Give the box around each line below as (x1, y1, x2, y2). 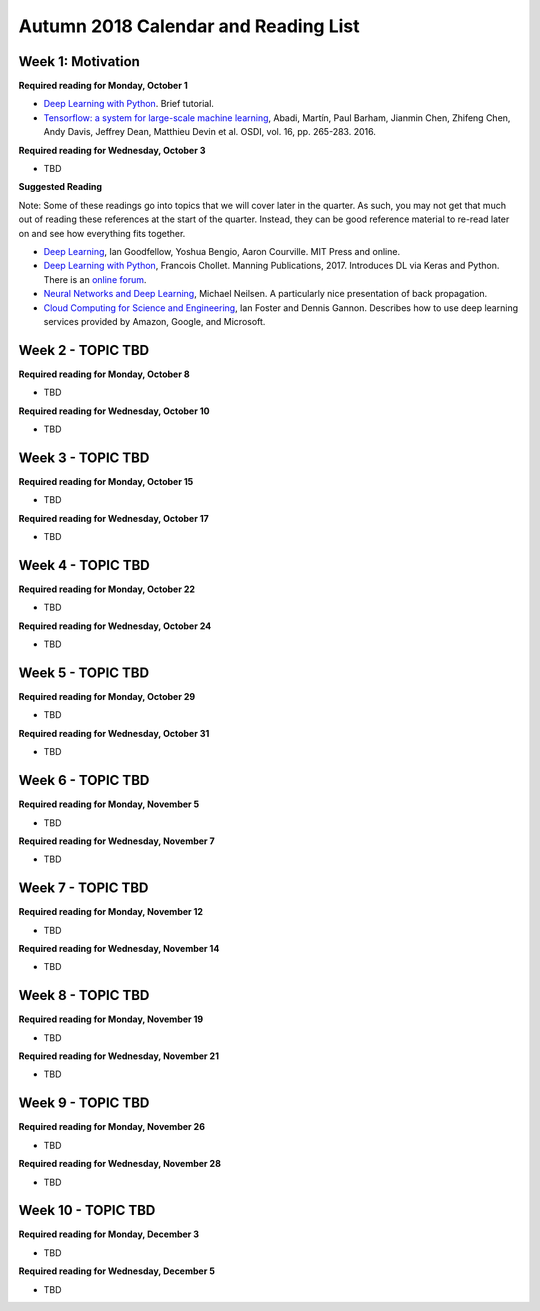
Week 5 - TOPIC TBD (18, 664, 150, 681)
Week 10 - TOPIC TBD (18, 1202, 156, 1219)
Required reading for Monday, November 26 (18, 1121, 205, 1133)
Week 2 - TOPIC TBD (18, 341, 150, 359)
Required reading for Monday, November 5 (18, 798, 200, 810)
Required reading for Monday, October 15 (18, 475, 194, 487)
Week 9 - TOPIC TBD (18, 1095, 150, 1112)
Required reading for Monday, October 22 (18, 583, 195, 595)
